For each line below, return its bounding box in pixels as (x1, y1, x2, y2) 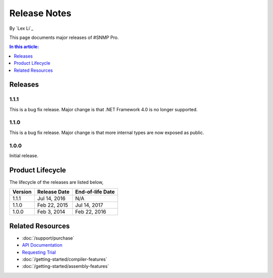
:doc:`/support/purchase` (22, 235, 75, 241)
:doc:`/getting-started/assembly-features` (22, 263, 109, 269)
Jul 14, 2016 (37, 195, 66, 202)
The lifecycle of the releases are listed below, (9, 179, 104, 185)
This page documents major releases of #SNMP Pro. (9, 34, 119, 40)
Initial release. (9, 152, 38, 159)
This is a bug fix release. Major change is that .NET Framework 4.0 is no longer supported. (9, 106, 198, 112)
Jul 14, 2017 (75, 202, 104, 209)
